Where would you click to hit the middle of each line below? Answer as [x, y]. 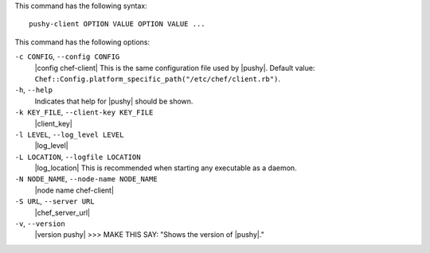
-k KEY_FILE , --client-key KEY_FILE [84, 112]
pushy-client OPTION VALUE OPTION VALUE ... [117, 24]
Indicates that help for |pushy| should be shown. [114, 101]
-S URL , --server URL [55, 201]
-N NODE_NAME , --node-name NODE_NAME [86, 179]
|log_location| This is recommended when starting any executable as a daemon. [166, 168]
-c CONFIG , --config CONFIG [67, 56]
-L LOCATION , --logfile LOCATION [78, 157]
